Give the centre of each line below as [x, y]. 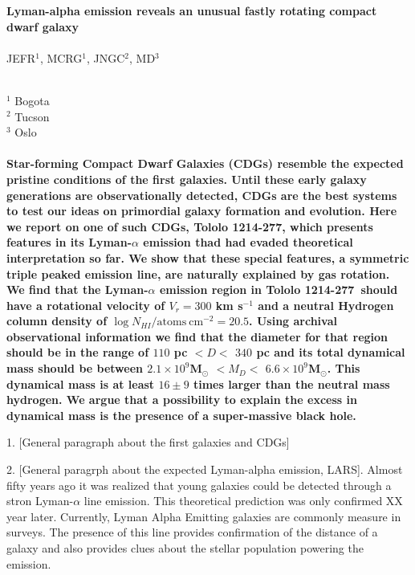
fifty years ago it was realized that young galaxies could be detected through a [199, 485]
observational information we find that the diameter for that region [197, 336]
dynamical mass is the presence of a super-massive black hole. [181, 415]
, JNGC [106, 57]
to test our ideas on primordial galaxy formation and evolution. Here [202, 211]
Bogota [32, 100]
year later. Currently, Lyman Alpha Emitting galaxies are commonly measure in [204, 516]
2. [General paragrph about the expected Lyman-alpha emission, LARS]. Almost [205, 469]
